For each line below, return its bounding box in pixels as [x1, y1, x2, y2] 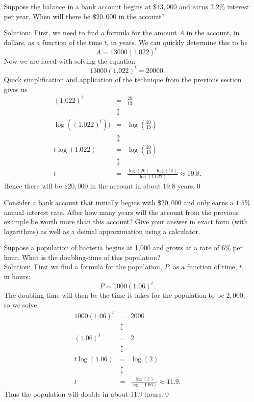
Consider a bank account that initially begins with [4, 197, 156, 207]
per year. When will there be [4, 11, 91, 21]
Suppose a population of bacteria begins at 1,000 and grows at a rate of [4, 242, 220, 253]
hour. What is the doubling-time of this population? [4, 252, 161, 262]
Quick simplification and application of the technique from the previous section [4, 74, 242, 84]
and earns [179, 1, 208, 11]
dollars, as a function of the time [4, 37, 102, 47]
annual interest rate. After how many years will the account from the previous [4, 207, 239, 217]
